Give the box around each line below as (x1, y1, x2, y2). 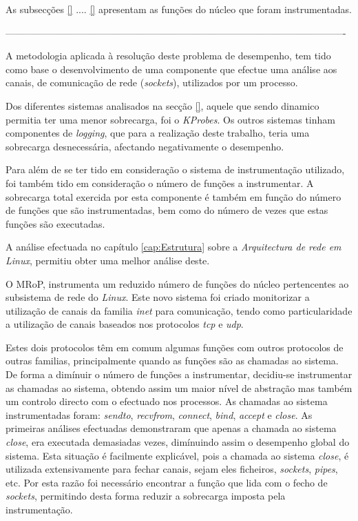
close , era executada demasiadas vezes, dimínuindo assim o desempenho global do (6, 435, 350, 449)
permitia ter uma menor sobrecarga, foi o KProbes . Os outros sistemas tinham (6, 112, 335, 126)
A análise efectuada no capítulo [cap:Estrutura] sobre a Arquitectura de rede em (6, 239, 341, 254)
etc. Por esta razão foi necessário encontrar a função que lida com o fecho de (6, 475, 328, 489)
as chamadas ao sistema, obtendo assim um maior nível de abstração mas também (6, 380, 352, 395)
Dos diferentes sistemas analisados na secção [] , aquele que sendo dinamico (6, 98, 319, 112)
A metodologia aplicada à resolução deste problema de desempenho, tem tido (6, 48, 331, 63)
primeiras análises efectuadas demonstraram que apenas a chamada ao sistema (6, 421, 337, 435)
